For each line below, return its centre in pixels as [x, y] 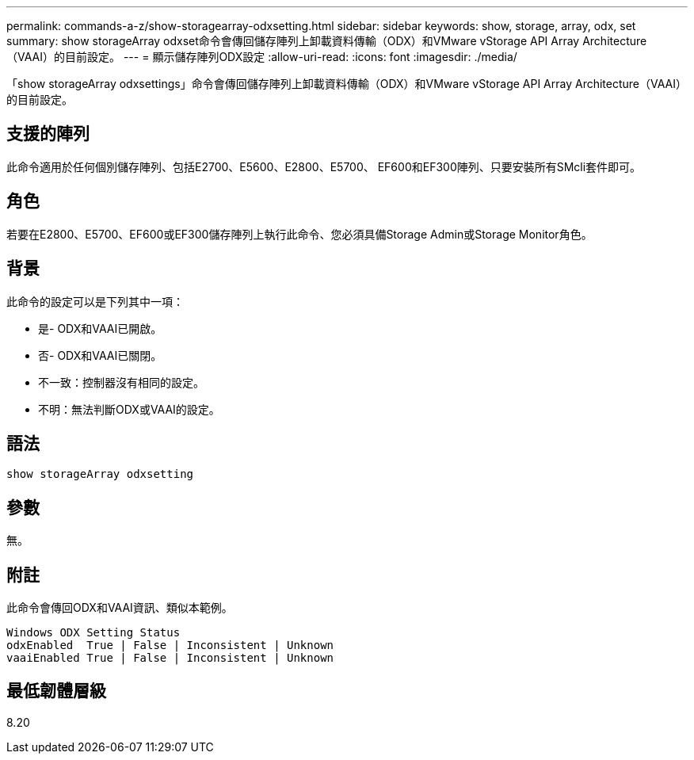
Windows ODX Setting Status [93, 633]
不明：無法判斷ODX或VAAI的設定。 [129, 409]
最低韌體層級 [56, 691]
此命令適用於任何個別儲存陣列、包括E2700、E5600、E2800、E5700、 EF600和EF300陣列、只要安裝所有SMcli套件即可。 [324, 166]
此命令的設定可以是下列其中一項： [95, 301]
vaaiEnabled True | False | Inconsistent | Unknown [170, 658]
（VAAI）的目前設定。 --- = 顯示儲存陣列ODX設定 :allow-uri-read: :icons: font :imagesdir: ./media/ [262, 57]
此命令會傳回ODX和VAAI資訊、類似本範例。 [120, 608]
